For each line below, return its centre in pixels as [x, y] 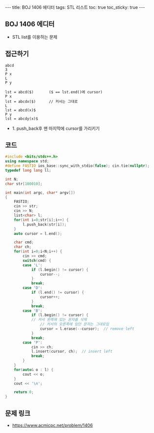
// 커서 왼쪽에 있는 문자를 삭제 [59, 320]
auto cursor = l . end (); [38, 233]
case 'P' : [33, 342]
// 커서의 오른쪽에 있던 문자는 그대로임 [74, 324]
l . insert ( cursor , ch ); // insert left [72, 352]
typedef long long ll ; [28, 171]
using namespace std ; [27, 161]
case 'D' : [33, 288]
